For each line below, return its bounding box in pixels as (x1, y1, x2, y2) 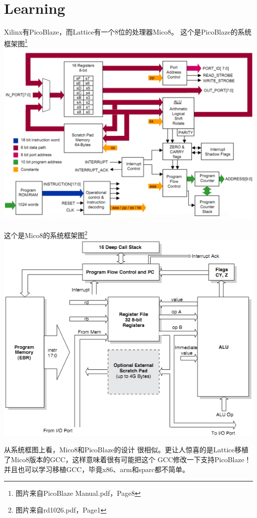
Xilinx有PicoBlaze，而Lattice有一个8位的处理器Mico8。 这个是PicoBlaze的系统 (4, 27, 252, 37)
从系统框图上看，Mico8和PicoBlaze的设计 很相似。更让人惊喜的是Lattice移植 (4, 444, 249, 455)
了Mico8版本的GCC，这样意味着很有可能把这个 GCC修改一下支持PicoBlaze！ (4, 454, 251, 465)
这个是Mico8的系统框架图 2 (4, 229, 87, 240)
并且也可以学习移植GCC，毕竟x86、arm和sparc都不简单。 (4, 464, 189, 474)
